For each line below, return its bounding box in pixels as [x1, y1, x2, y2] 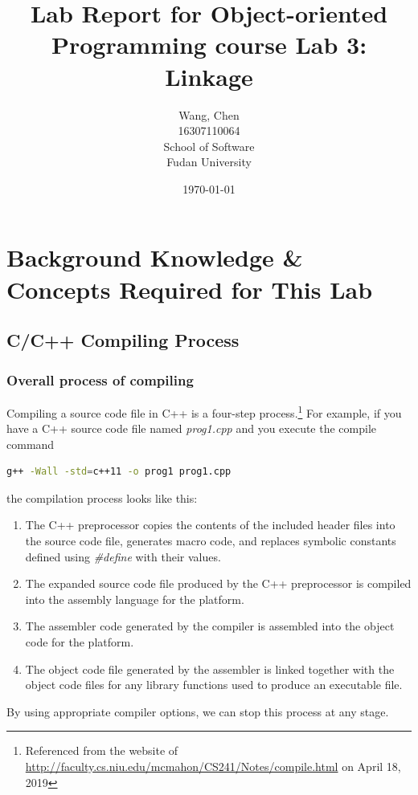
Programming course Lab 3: [51, 28, 367, 61]
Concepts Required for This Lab [6, 272, 373, 305]
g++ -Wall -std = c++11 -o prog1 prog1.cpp [6, 466, 232, 478]
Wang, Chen [178, 106, 240, 123]
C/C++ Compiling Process [6, 328, 240, 353]
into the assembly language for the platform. [25, 590, 244, 607]
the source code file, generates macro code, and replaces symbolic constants [25, 532, 396, 549]
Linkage [165, 59, 253, 92]
